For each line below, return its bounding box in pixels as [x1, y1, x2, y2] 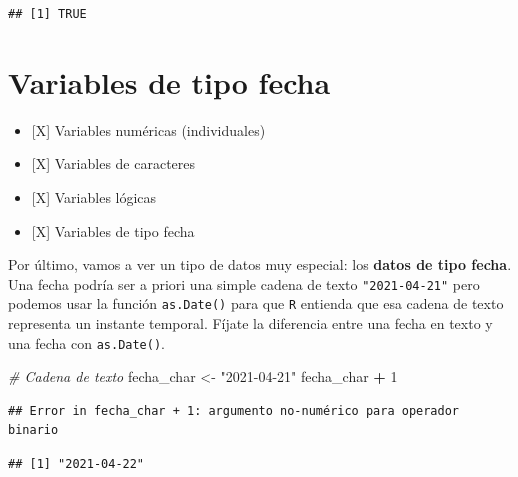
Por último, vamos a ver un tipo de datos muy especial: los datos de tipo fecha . [8, 254, 512, 275]
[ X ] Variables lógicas [31, 186, 157, 207]
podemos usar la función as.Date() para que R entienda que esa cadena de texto [8, 293, 504, 314]
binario [8, 423, 59, 438]
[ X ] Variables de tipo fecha [31, 220, 195, 241]
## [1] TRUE [8, 7, 87, 21]
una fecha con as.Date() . [8, 332, 166, 353]
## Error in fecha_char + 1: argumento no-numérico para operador [8, 403, 460, 418]
